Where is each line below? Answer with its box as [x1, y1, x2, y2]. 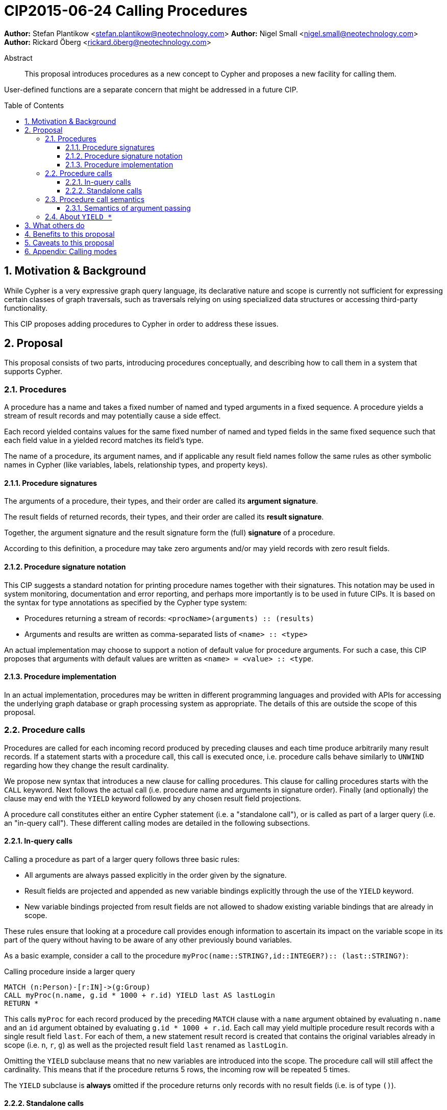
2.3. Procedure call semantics [45, 194, 145, 204]
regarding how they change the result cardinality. [4, 760, 169, 770]
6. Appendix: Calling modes [24, 246, 117, 256]
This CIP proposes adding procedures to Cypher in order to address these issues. [4, 319, 279, 328]
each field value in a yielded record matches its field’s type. [4, 436, 204, 445]
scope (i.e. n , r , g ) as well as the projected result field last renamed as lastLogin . [4, 1040, 288, 1049]
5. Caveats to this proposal [24, 238, 114, 247]
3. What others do [24, 220, 85, 230]
